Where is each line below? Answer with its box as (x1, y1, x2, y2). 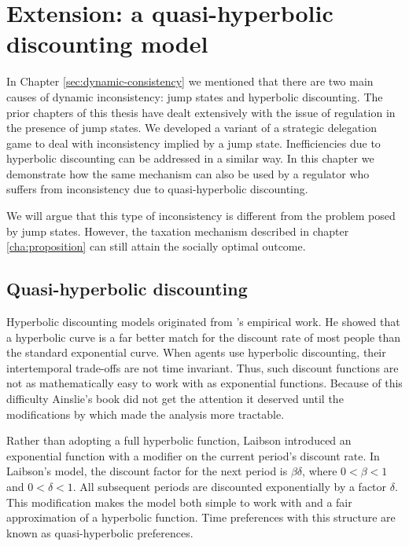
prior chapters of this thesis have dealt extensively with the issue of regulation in (6, 104, 396, 120)
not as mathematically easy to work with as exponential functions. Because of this (6, 375, 403, 391)
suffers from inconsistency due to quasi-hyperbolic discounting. (6, 181, 308, 197)
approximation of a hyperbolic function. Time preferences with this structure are (6, 509, 396, 526)
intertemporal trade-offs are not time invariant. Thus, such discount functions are (6, 359, 399, 376)
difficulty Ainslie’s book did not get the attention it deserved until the (6, 390, 344, 407)
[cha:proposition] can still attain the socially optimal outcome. (6, 238, 306, 255)
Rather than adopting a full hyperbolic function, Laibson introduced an (6, 432, 352, 449)
